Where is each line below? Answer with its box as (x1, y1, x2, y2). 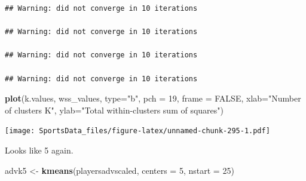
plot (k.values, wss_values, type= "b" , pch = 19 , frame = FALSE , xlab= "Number (5, 92, 301, 105)
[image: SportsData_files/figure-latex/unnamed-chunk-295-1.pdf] (5, 127, 270, 136)
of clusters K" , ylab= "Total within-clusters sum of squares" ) (5, 103, 224, 116)
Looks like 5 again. (5, 144, 74, 156)
